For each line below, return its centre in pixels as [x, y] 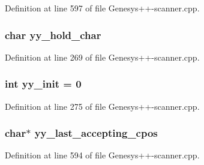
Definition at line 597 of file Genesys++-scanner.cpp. [102, 8]
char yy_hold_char [53, 34]
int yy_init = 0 [43, 84]
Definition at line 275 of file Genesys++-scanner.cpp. [102, 106]
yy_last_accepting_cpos [96, 133]
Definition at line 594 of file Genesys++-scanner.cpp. [102, 155]
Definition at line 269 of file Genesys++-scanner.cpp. [102, 57]
